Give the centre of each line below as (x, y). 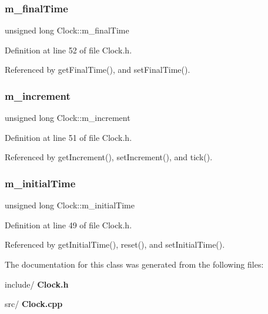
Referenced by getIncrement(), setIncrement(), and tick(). (109, 157)
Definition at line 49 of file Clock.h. (68, 224)
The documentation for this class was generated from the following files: (134, 264)
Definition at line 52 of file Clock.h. (68, 50)
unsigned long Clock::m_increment (68, 118)
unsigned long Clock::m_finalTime (67, 30)
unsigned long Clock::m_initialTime (70, 205)
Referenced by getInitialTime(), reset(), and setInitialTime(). (115, 244)
